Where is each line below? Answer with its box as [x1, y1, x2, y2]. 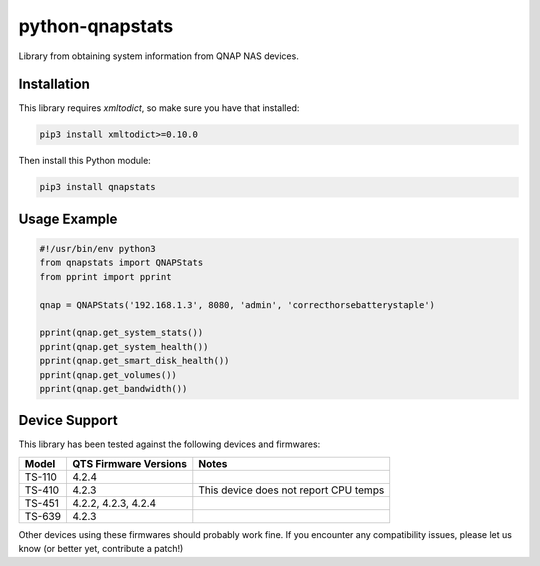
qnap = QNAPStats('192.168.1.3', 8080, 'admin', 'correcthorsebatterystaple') [39, 299, 435, 310]
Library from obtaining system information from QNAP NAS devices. [18, 50, 299, 62]
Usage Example [18, 210, 118, 227]
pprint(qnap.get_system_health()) [39, 341, 209, 352]
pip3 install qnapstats [39, 181, 157, 193]
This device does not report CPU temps [198, 483, 385, 497]
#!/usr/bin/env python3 [39, 243, 157, 254]
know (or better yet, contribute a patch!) [18, 543, 184, 555]
